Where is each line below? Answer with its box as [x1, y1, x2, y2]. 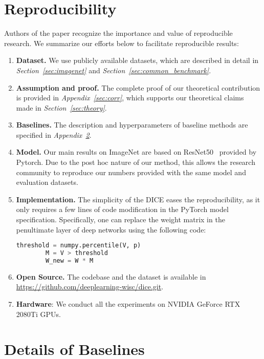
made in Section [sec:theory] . [16, 102, 107, 113]
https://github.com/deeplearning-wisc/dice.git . [16, 281, 164, 292]
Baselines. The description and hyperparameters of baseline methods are [16, 119, 248, 130]
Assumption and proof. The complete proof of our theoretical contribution [16, 82, 260, 93]
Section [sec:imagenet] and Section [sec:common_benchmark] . [16, 65, 211, 75]
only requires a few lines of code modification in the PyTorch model [16, 204, 229, 215]
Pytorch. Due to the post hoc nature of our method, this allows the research [16, 157, 255, 167]
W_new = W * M [46, 257, 94, 264]
